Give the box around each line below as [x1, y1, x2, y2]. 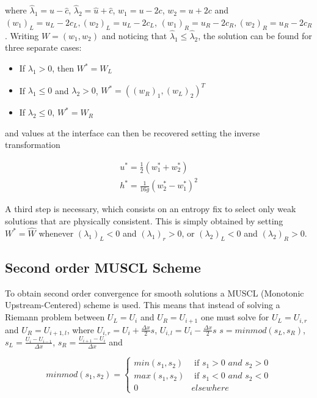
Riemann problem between [5, 311, 105, 323]
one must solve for [200, 311, 269, 323]
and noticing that [101, 29, 167, 42]
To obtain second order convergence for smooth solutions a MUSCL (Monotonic [5, 286, 304, 299]
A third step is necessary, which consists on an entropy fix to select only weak [5, 202, 296, 215]
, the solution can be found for [198, 29, 312, 42]
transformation [5, 138, 60, 151]
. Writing [5, 29, 39, 42]
